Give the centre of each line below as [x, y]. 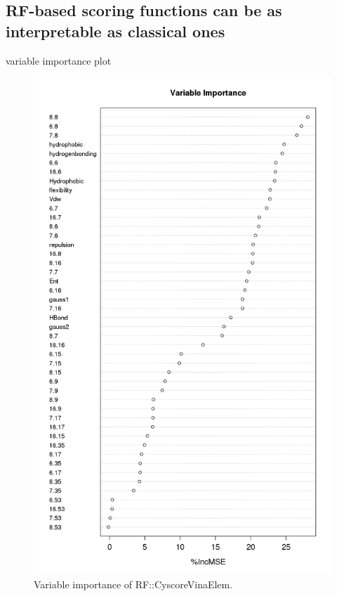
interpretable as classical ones [115, 31]
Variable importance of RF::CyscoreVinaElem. [133, 584]
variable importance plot [59, 60]
